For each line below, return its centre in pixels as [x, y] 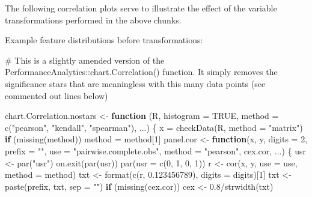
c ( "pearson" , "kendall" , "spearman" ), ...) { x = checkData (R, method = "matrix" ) [154, 127]
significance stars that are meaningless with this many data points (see [135, 83]
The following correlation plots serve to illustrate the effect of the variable [141, 8]
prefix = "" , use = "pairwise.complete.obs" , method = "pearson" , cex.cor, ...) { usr [156, 150]
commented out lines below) [57, 95]
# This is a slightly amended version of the [85, 60]
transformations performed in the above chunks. [93, 20]
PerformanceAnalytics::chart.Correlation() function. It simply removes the [141, 72]
